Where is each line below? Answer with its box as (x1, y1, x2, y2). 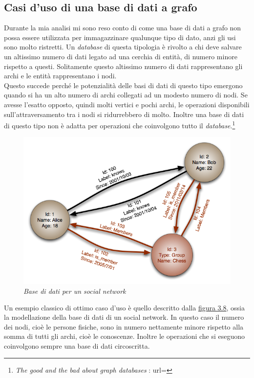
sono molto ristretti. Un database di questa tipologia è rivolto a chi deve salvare (4, 42, 242, 52)
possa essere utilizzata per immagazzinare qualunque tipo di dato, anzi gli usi (4, 32, 236, 42)
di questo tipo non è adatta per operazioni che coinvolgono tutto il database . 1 (4, 119, 235, 130)
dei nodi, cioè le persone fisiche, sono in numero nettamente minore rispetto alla (4, 321, 244, 331)
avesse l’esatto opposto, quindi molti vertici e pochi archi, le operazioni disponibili (4, 99, 250, 109)
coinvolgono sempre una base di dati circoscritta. (4, 341, 150, 351)
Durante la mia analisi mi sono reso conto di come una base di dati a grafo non (4, 23, 241, 33)
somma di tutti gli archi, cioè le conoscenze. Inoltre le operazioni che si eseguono (4, 331, 245, 341)
